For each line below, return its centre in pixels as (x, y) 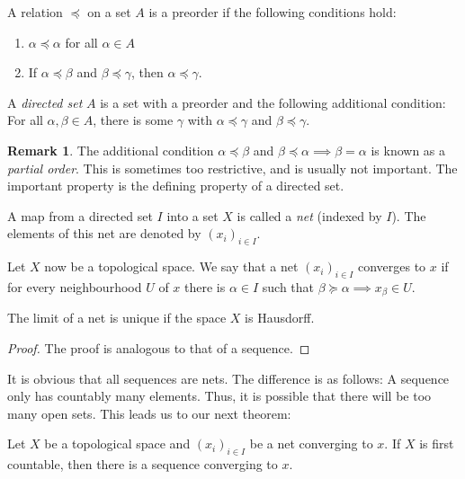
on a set (109, 12)
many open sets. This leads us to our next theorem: (149, 413)
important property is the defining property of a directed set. (176, 186)
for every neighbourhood (75, 286)
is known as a (408, 150)
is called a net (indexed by (309, 215)
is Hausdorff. (280, 318)
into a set (192, 215)
